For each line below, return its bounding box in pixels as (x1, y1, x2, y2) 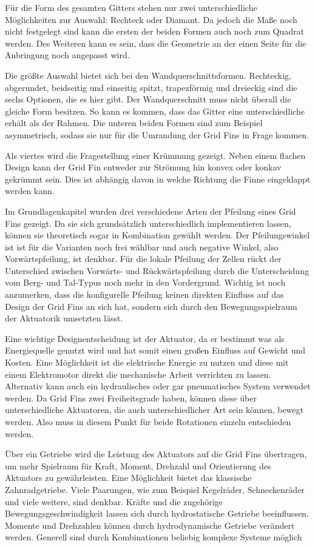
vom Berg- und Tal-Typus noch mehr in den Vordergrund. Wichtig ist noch (5, 276, 286, 289)
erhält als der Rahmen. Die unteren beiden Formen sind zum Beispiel (5, 116, 263, 129)
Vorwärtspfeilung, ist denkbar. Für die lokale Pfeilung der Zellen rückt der (5, 252, 282, 265)
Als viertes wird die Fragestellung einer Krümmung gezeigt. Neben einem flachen (5, 149, 306, 161)
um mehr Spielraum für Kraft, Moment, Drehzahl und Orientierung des (5, 459, 271, 472)
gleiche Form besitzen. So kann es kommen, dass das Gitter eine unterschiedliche (5, 104, 305, 117)
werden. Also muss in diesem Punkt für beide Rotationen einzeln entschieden (5, 415, 291, 428)
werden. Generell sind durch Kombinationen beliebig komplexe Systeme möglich (5, 531, 302, 543)
